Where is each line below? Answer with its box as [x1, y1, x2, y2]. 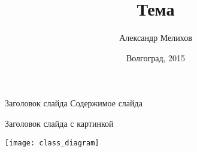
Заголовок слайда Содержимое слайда [5, 97, 143, 109]
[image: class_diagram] [5, 138, 99, 147]
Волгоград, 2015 [126, 51, 186, 64]
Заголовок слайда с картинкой [5, 117, 114, 129]
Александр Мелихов [119, 31, 192, 44]
